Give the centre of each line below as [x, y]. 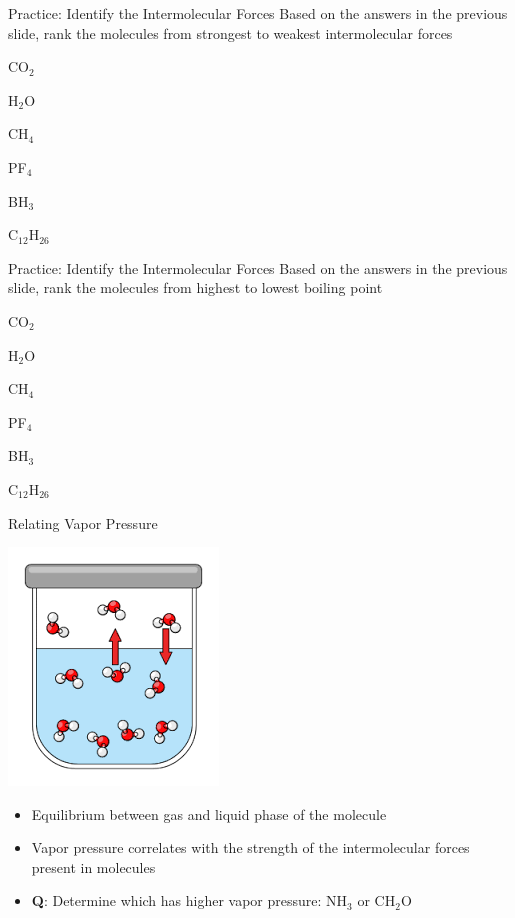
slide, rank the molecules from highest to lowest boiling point [195, 287]
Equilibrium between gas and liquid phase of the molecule [209, 813]
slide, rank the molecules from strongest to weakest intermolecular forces [230, 32]
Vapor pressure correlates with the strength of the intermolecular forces [250, 847]
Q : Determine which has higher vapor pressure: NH [189, 900]
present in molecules [93, 866]
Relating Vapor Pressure [83, 522]
